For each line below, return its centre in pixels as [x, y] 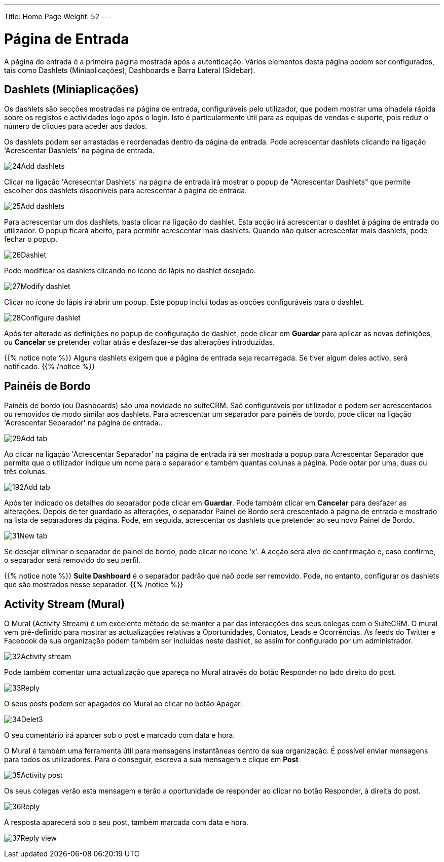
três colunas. [26, 472]
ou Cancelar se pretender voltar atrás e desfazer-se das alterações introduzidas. [139, 342]
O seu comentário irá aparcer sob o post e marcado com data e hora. [120, 735]
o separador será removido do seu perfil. [72, 560]
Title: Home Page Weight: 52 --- [58, 16]
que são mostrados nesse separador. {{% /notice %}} [94, 585]
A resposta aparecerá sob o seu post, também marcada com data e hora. [126, 822]
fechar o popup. [31, 239]
